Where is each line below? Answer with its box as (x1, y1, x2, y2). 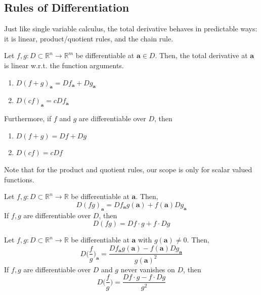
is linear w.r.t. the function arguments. (4, 60, 124, 70)
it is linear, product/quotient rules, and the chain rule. (4, 33, 173, 43)
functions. (4, 174, 34, 184)
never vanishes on (120, 264, 175, 274)
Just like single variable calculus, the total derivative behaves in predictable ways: (4, 23, 257, 34)
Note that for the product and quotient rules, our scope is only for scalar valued (4, 164, 252, 174)
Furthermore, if (4, 113, 52, 124)
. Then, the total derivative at (155, 50, 248, 61)
